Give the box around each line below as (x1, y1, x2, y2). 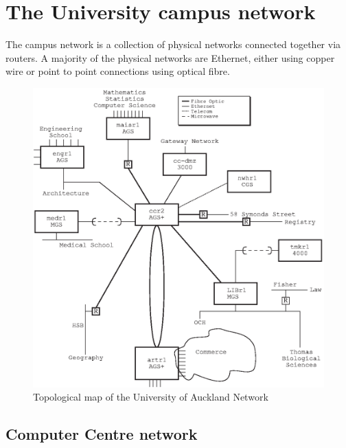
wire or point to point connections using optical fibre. (5, 64, 230, 78)
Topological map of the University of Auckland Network (33, 390, 268, 404)
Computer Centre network (5, 423, 198, 445)
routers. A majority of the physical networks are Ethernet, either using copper (5, 50, 335, 65)
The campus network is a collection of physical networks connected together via (5, 37, 341, 52)
